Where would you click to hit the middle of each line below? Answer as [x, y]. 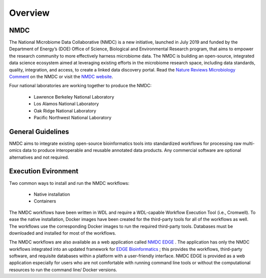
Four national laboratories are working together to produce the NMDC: [81, 86]
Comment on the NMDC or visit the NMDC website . [61, 77]
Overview [29, 13]
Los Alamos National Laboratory [66, 104]
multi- [249, 143]
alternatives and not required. [39, 157]
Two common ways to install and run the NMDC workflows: [69, 183]
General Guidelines [39, 131]
